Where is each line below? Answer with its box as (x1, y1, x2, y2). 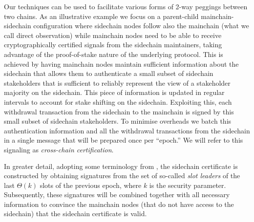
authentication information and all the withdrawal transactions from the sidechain (4, 125, 250, 135)
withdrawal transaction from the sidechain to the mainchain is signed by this (4, 106, 234, 116)
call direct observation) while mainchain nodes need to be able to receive (4, 30, 222, 40)
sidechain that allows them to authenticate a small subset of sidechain (4, 68, 213, 78)
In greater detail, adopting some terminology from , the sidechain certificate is (4, 161, 238, 171)
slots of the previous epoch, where (40, 180, 142, 190)
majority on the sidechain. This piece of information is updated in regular (4, 87, 225, 97)
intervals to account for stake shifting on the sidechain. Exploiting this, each (4, 96, 232, 107)
